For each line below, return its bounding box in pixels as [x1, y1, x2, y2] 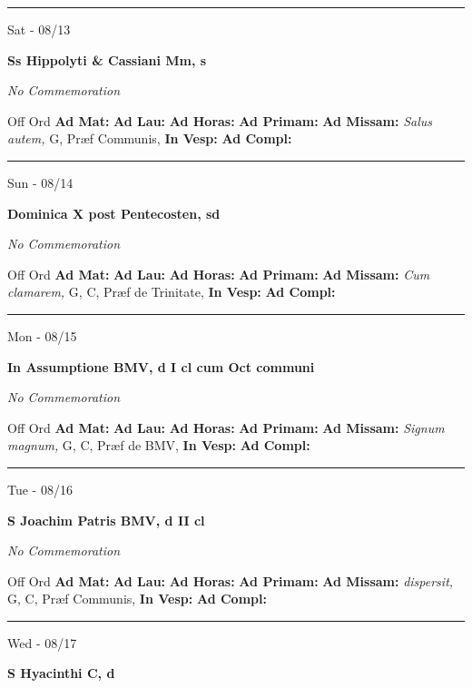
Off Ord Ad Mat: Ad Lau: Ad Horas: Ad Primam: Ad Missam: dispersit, [7, 571, 454, 590]
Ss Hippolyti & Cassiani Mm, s [7, 50, 207, 69]
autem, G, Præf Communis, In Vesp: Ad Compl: [7, 129, 292, 148]
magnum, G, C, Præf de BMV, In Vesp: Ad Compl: [7, 436, 310, 455]
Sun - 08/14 [7, 172, 74, 192]
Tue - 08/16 [7, 479, 73, 498]
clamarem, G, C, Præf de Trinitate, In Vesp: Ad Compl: [7, 282, 336, 301]
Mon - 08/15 [7, 326, 77, 345]
